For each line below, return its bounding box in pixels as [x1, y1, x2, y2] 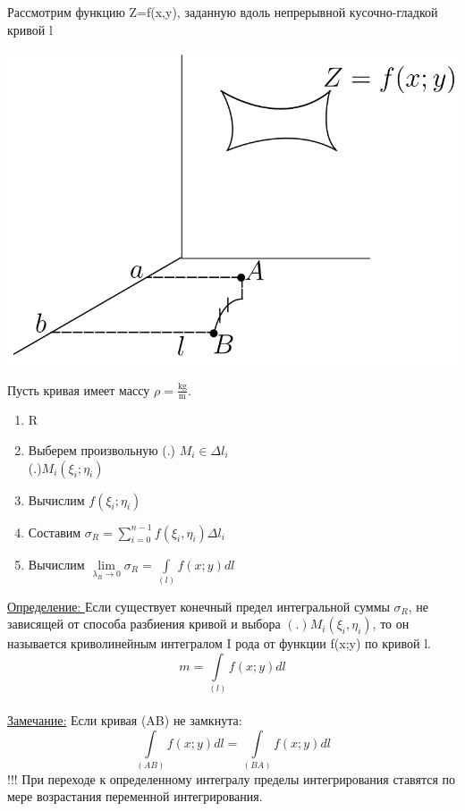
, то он [372, 614, 410, 633]
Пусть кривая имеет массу [7, 380, 150, 399]
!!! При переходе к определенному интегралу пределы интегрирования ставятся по [7, 769, 456, 788]
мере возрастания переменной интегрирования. [7, 787, 263, 806]
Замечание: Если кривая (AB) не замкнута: [7, 710, 242, 729]
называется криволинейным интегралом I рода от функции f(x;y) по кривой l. [7, 634, 431, 653]
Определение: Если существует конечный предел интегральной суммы [7, 596, 390, 615]
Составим [28, 522, 81, 541]
